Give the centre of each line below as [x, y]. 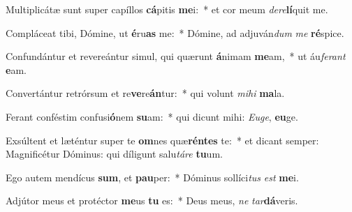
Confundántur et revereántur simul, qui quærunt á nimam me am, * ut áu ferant [176, 56]
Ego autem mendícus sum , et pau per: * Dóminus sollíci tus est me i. [152, 177]
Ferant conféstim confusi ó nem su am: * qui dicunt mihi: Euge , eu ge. [152, 116]
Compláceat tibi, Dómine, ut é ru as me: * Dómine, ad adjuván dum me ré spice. [175, 32]
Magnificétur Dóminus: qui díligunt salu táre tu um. [114, 154]
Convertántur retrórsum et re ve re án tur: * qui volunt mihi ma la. [145, 93]
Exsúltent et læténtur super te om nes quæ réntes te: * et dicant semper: [162, 140]
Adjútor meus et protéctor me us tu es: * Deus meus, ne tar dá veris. [152, 200]
